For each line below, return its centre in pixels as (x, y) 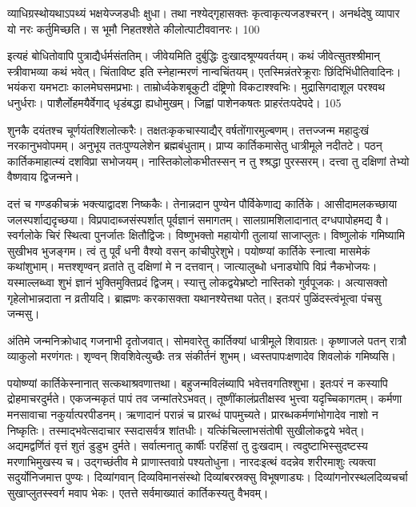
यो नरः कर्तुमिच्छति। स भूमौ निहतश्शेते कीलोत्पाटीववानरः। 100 (134, 28)
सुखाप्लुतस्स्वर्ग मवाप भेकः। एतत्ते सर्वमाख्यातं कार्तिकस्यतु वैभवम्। (138, 493)
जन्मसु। (24, 314)
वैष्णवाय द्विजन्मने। (44, 177)
